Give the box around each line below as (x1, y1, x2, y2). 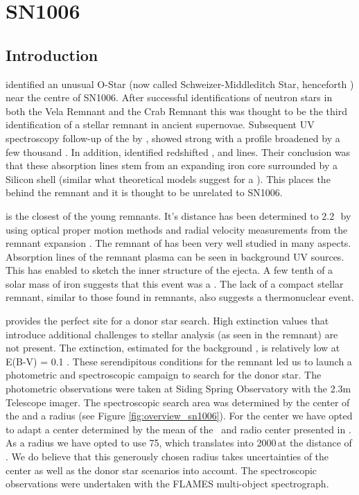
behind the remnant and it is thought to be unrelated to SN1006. (6, 185, 283, 200)
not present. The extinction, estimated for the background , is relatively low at (6, 340, 340, 355)
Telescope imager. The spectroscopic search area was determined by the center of (6, 394, 350, 409)
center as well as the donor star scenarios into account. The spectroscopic (6, 462, 317, 477)
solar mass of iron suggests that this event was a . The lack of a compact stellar (6, 276, 344, 290)
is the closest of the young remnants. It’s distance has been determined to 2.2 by (6, 208, 351, 223)
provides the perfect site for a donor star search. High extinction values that (6, 313, 329, 328)
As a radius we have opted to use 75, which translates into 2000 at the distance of (6, 435, 352, 450)
